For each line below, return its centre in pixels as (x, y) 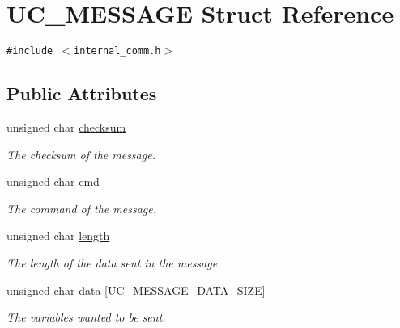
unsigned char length (58, 235)
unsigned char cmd (53, 181)
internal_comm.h (117, 51)
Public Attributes (82, 93)
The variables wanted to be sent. (86, 317)
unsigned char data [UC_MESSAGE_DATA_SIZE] (136, 290)
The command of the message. (81, 208)
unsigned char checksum (66, 126)
